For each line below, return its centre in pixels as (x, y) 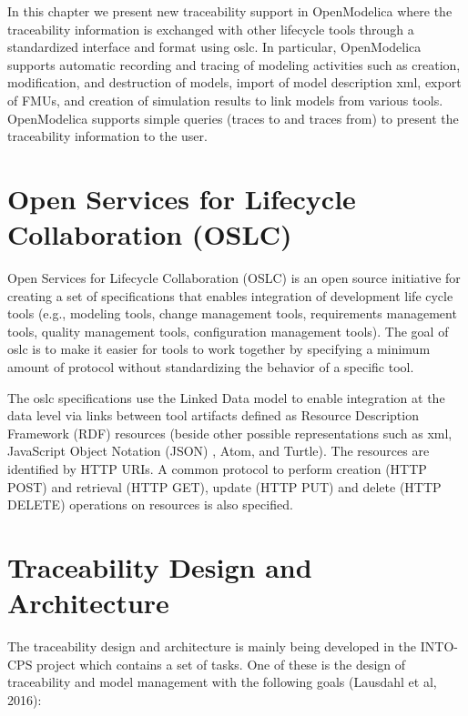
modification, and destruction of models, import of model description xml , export (234, 82)
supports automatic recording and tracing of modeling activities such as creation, (234, 64)
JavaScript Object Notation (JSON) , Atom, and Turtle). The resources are (219, 451)
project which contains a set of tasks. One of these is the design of (221, 664)
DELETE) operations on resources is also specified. (150, 504)
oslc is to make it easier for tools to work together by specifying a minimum (219, 349)
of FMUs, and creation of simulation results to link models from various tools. (225, 100)
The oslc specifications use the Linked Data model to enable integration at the (226, 397)
